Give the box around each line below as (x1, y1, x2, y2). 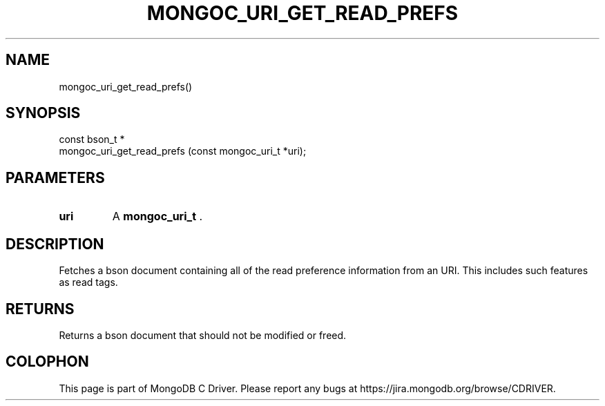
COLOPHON (6, 353, 89, 371)
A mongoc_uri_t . (112, 209, 203, 224)
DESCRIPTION (6, 235, 104, 253)
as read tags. (59, 276, 118, 289)
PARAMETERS (6, 168, 105, 186)
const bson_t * (59, 133, 125, 146)
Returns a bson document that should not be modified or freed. (59, 329, 347, 341)
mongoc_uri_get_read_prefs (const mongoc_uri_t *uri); (59, 145, 307, 157)
